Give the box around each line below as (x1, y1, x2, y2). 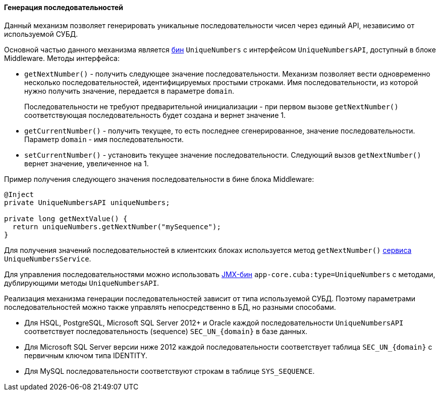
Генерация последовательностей (4, 3, 124, 12)
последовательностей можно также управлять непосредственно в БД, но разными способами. (4, 302, 336, 311)
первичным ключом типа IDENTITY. (24, 351, 148, 360)
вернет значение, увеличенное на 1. (24, 159, 149, 168)
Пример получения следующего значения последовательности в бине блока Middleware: (4, 174, 314, 183)
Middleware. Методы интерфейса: (4, 53, 120, 62)
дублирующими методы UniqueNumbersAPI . (4, 278, 159, 287)
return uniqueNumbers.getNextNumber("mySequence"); (12, 222, 221, 231)
